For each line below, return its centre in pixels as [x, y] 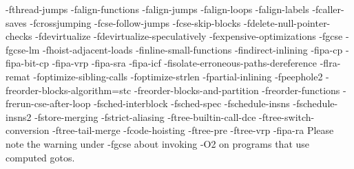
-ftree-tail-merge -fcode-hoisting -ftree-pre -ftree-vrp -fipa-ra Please [193, 130]
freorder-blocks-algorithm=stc [69, 90]
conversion [28, 130]
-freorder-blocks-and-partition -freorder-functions [237, 90]
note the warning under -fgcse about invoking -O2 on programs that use [158, 143]
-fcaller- [328, 9]
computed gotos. [40, 157]
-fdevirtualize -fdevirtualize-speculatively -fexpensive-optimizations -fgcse [189, 36]
